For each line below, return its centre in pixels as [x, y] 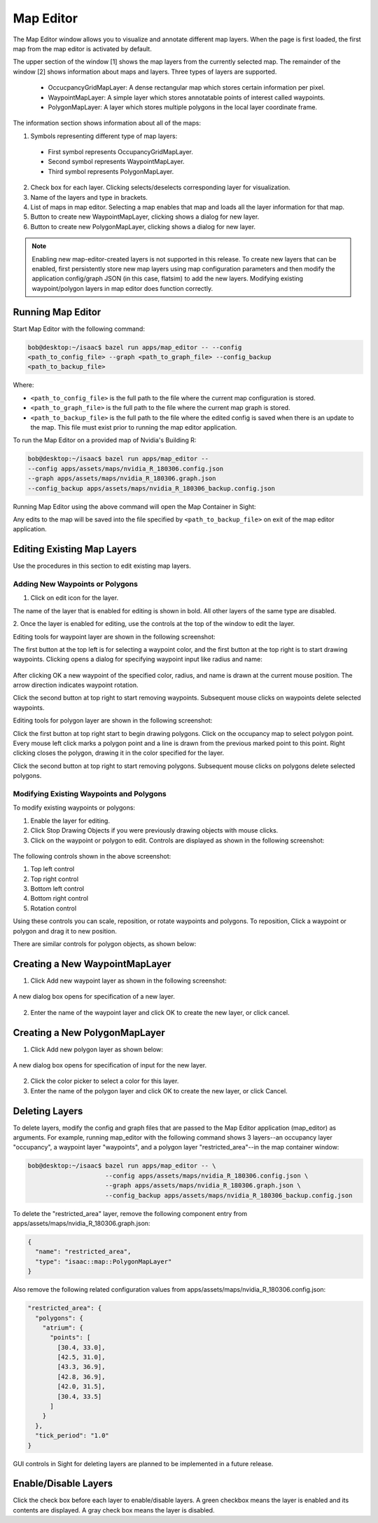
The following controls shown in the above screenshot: [92, 856]
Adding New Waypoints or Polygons [75, 584]
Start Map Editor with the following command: [79, 329]
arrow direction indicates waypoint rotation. [76, 685]
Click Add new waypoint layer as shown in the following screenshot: [128, 981]
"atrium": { [63, 1327]
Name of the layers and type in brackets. [89, 197]
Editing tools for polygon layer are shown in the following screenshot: [113, 720]
